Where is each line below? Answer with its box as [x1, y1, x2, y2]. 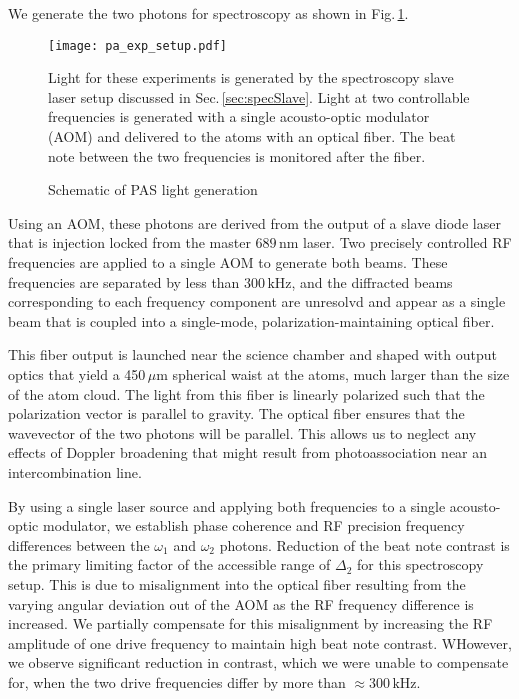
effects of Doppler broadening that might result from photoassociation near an [8, 442, 488, 463]
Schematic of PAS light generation [48, 179, 258, 200]
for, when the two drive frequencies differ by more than [8, 671, 346, 692]
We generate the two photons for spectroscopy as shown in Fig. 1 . [8, 3, 409, 23]
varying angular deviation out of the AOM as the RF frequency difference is [8, 593, 474, 614]
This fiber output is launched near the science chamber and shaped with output [8, 344, 497, 365]
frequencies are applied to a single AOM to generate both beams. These [8, 252, 448, 272]
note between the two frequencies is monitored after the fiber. [48, 145, 426, 166]
